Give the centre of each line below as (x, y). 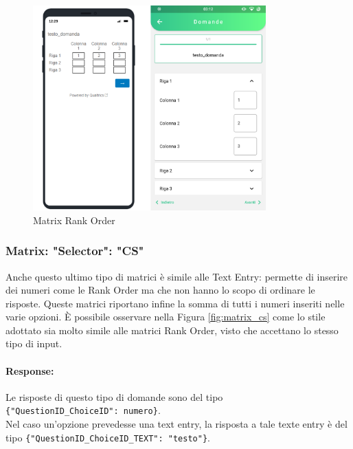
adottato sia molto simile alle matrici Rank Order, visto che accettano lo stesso (172, 330)
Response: (30, 370)
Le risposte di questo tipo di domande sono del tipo (114, 396)
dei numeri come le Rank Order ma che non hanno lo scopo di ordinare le (160, 290)
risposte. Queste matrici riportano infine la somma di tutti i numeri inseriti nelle (175, 303)
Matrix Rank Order (74, 220)
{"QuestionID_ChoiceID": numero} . (83, 410)
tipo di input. (34, 343)
